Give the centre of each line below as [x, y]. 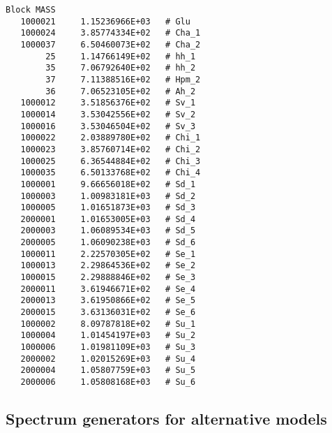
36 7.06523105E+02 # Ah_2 [121, 91]
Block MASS [31, 10]
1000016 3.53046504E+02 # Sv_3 [108, 126]
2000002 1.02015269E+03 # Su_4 [108, 359]
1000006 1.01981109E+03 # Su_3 [108, 347]
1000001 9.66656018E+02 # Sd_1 [108, 184]
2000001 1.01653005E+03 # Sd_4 [108, 219]
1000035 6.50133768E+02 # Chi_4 [111, 173]
